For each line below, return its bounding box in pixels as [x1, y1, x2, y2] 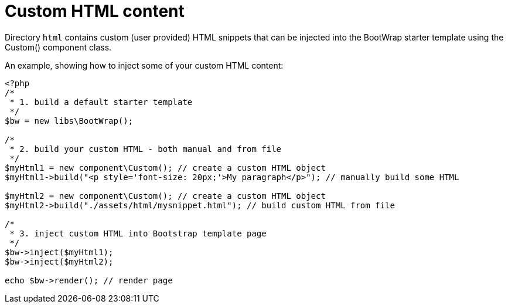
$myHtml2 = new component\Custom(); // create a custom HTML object [5, 191, 326, 201]
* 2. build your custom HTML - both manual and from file [9, 144, 282, 154]
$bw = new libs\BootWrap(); [5, 116, 134, 126]
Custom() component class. [5, 42, 112, 52]
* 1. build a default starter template [9, 97, 193, 107]
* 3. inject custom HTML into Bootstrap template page [9, 228, 267, 238]
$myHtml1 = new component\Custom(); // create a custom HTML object [5, 163, 326, 172]
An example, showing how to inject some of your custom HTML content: [5, 60, 284, 70]
